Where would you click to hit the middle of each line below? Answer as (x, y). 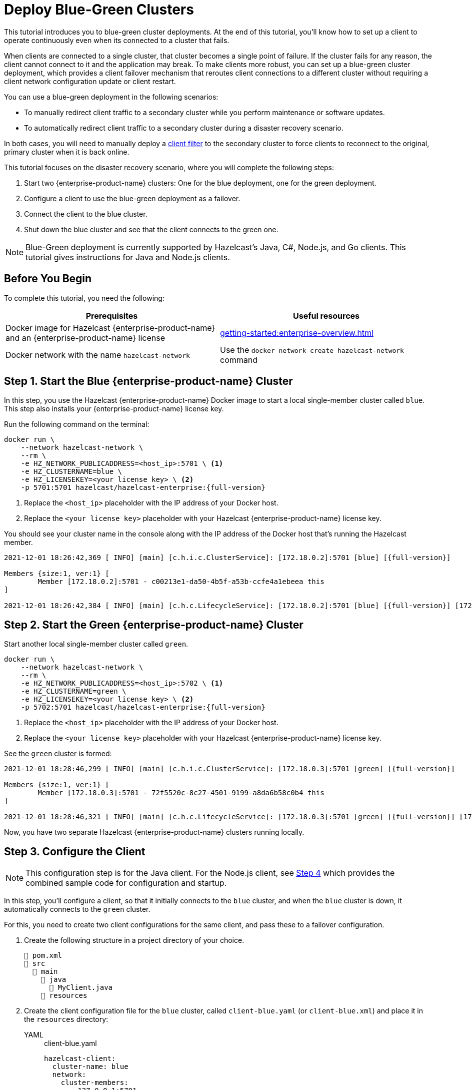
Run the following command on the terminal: (77, 424)
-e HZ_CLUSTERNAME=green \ (73, 691)
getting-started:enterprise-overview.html (297, 333)
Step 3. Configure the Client (75, 851)
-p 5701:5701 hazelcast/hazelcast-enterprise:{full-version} (143, 488)
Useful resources (326, 316)
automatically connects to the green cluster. (77, 909)
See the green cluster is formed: (58, 754)
